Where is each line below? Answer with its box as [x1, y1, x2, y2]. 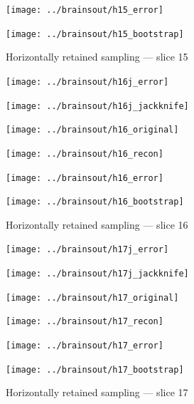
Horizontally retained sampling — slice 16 [6, 217, 188, 232]
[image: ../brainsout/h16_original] [6, 125, 179, 135]
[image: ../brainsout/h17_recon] [6, 316, 163, 327]
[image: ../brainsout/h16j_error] [6, 76, 169, 87]
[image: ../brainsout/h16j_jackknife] [6, 100, 189, 111]
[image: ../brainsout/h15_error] [6, 5, 163, 15]
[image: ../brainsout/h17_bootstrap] [6, 364, 184, 375]
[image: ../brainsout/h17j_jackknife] [6, 269, 189, 279]
